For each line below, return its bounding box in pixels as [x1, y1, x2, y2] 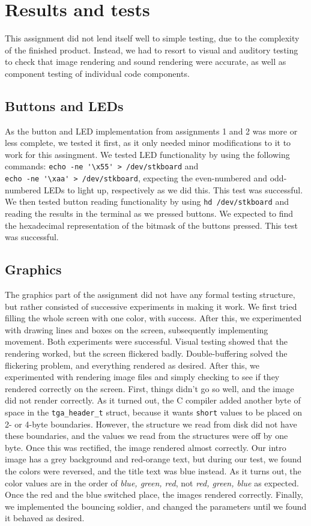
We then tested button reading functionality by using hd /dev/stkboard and [5, 195, 289, 208]
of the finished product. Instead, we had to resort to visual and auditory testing [5, 43, 298, 56]
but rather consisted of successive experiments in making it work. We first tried [5, 300, 297, 312]
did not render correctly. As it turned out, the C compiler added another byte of [5, 394, 301, 407]
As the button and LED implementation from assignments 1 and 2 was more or [5, 124, 298, 137]
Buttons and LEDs [5, 96, 124, 115]
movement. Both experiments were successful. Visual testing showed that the [5, 335, 288, 348]
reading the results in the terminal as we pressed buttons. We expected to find [5, 207, 294, 220]
